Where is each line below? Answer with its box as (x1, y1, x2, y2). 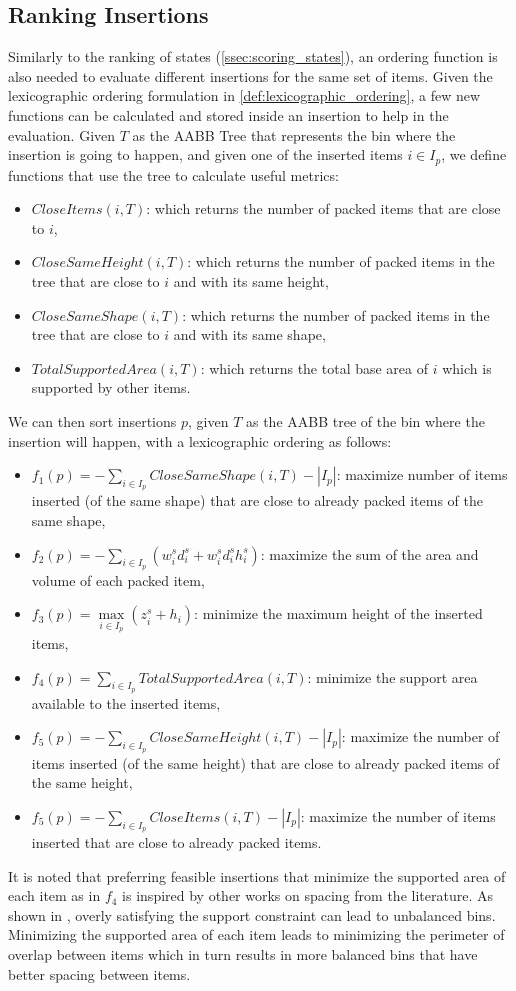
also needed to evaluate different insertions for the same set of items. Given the (8, 65, 493, 86)
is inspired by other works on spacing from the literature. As (122, 885, 493, 906)
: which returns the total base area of (200, 357, 429, 378)
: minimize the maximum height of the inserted (194, 603, 483, 624)
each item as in (8, 885, 101, 906)
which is (442, 357, 492, 378)
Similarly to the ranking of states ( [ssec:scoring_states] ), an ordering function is (8, 46, 498, 67)
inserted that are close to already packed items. (31, 831, 322, 852)
